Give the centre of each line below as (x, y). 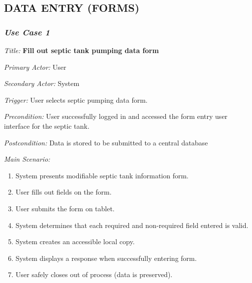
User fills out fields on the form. (63, 192)
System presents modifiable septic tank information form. (102, 175)
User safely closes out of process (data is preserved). (94, 274)
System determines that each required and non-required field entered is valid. (132, 225)
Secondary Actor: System (42, 83)
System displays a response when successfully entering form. (106, 258)
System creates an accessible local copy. (75, 241)
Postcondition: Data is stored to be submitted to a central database (106, 142)
